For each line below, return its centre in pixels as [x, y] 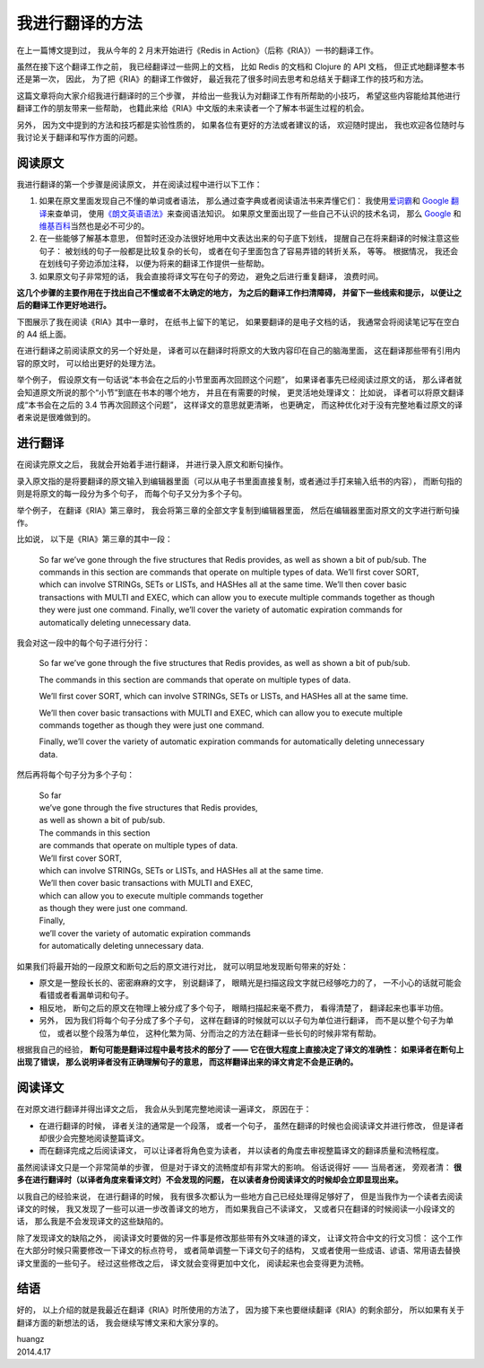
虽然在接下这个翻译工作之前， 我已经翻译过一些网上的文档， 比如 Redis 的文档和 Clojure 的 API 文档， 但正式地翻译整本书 [241, 66]
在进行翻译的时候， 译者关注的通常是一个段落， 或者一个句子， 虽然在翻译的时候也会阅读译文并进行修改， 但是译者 [251, 1126]
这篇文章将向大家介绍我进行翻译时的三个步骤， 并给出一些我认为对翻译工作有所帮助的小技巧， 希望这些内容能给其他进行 [238, 95]
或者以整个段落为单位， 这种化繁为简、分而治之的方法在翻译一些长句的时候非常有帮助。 [219, 1033]
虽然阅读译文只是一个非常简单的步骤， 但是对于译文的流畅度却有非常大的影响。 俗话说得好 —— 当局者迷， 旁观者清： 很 [239, 1167]
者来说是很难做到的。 [56, 417]
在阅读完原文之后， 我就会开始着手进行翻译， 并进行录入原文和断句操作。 [152, 465]
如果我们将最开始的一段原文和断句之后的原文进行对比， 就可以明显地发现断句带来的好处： [182, 966]
